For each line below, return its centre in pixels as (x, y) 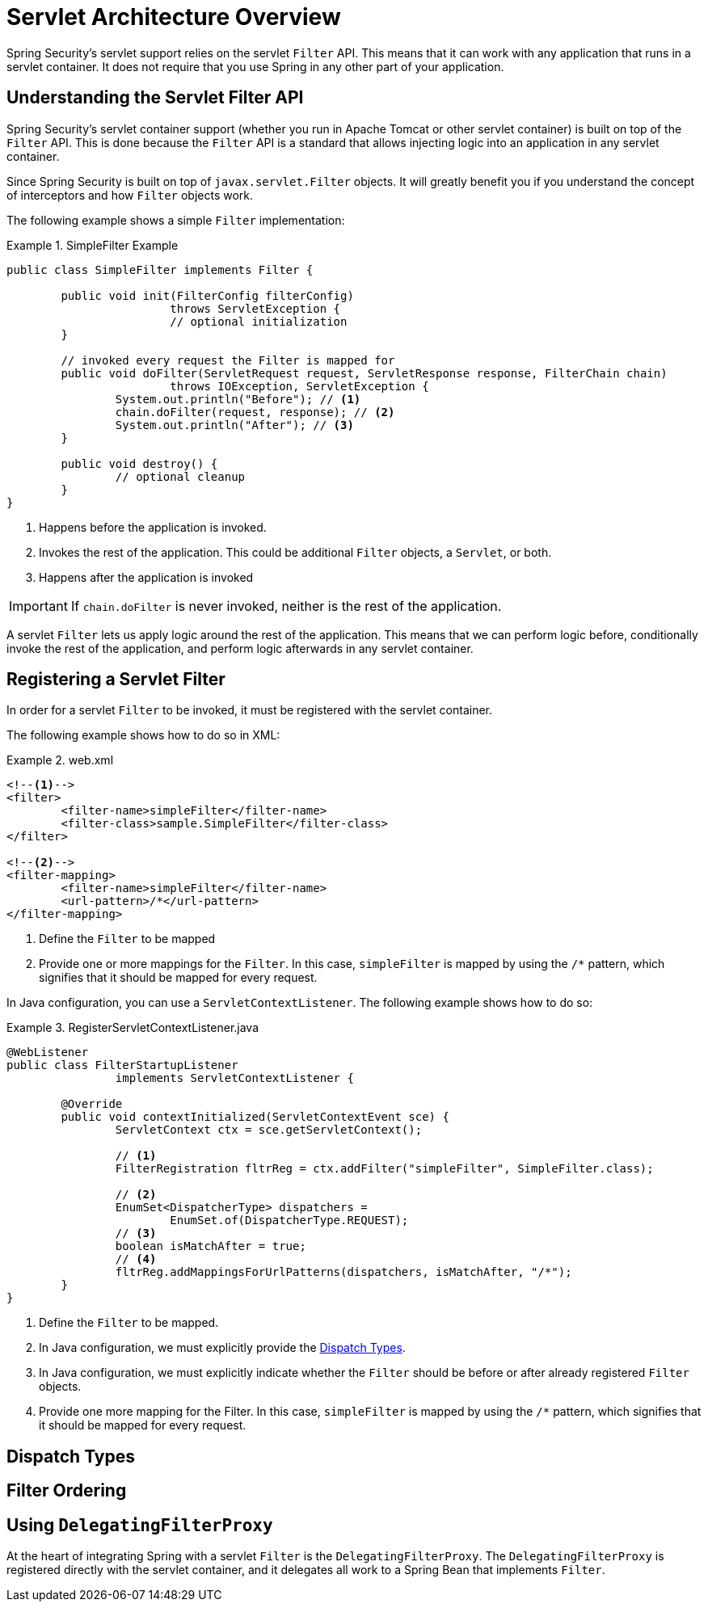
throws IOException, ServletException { (299, 386)
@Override (92, 1104)
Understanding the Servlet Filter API (155, 98)
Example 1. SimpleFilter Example (93, 245)
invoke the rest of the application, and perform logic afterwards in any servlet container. (240, 648)
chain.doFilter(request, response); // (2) (255, 412)
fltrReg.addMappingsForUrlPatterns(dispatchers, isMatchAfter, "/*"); (343, 1272)
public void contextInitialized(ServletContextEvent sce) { (255, 1117)
